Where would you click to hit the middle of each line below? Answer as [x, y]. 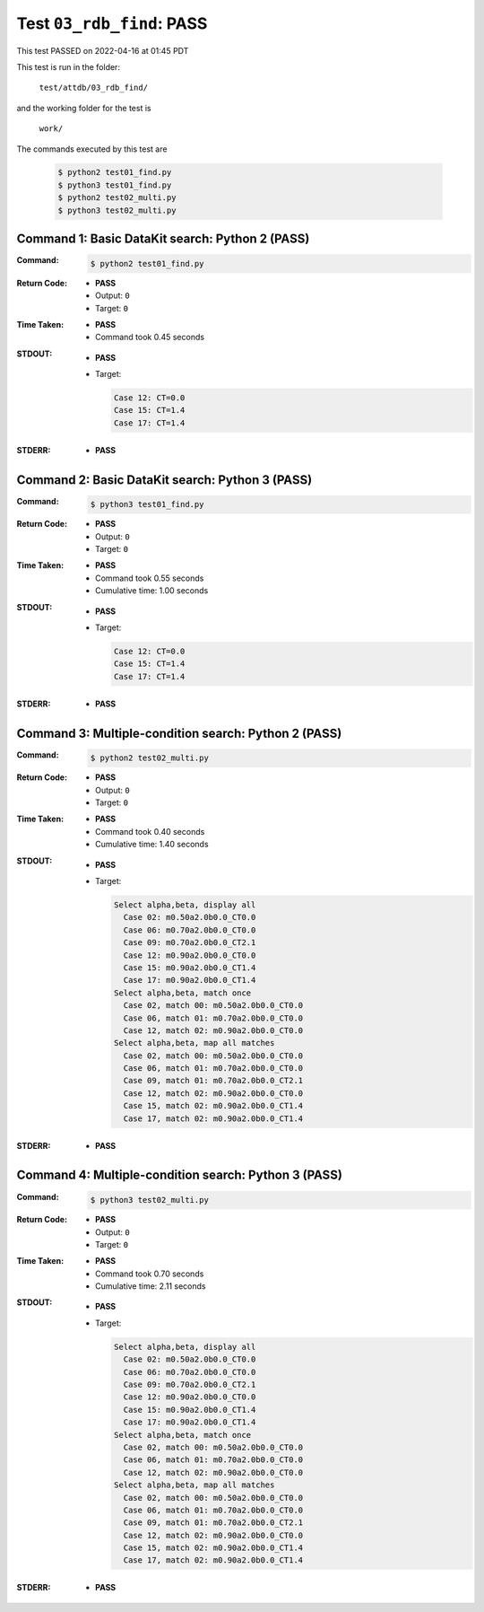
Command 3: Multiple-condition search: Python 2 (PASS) [179, 733]
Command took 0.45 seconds [150, 337]
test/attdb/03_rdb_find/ [93, 88]
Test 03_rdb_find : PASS [112, 23]
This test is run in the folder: [69, 66]
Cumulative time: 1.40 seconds [152, 845]
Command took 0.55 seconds [150, 578]
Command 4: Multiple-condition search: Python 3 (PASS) [179, 1175]
